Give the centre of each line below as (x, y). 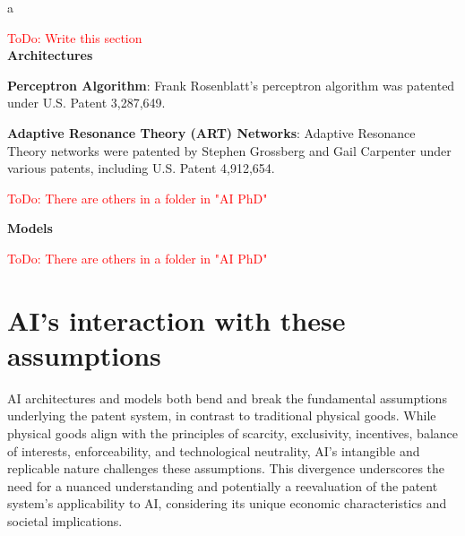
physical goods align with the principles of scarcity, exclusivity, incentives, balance (233, 433)
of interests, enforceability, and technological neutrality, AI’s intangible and (214, 450)
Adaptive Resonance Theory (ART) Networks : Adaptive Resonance (211, 132)
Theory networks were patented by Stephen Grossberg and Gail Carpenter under (229, 150)
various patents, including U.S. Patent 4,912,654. (141, 168)
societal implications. (65, 521)
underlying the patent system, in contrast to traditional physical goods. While (222, 415)
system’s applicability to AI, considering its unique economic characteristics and (227, 503)
